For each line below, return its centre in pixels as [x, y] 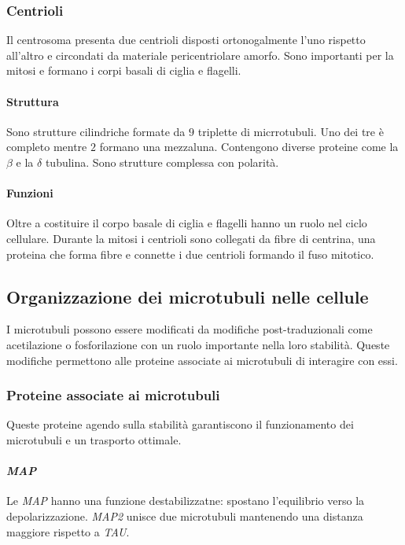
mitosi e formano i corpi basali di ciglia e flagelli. [124, 70]
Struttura [33, 101]
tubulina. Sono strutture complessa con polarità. [162, 162]
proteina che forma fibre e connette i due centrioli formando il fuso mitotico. [190, 254]
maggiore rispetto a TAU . [68, 531]
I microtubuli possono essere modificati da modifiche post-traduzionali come [190, 329]
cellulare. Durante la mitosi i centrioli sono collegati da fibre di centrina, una [191, 238]
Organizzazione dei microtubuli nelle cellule [188, 296]
